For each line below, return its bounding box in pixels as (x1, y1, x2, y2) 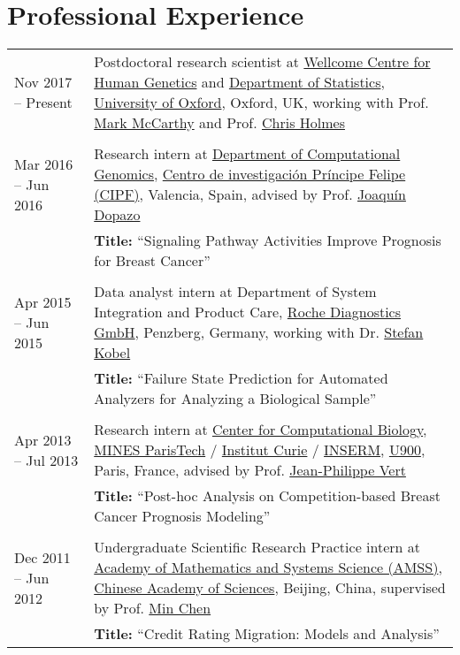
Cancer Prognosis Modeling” (94, 506, 271, 527)
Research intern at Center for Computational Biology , (94, 419, 427, 440)
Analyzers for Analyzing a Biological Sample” (94, 388, 377, 409)
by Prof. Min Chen (94, 598, 211, 619)
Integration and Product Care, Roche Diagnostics (94, 301, 402, 323)
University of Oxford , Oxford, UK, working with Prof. (94, 92, 429, 113)
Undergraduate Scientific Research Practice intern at (94, 537, 421, 558)
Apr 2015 (14, 291, 72, 312)
